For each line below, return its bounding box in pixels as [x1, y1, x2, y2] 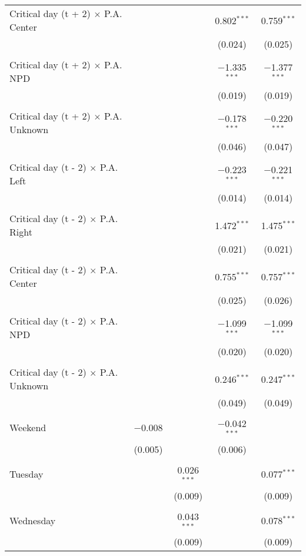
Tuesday [9, 467, 44, 481]
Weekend [9, 421, 46, 435]
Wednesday [9, 513, 56, 527]
